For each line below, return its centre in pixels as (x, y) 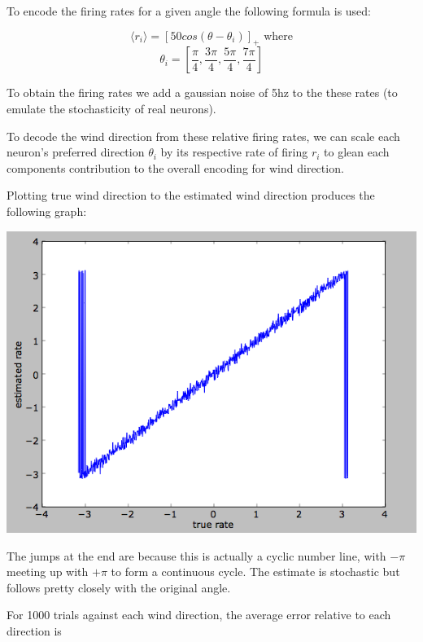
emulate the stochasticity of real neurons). (111, 108)
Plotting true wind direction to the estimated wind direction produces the (191, 195)
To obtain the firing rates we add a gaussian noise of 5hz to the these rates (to (202, 92)
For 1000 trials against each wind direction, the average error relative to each (199, 615)
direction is (34, 631)
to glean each (357, 152)
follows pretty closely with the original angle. (119, 587)
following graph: (47, 211)
